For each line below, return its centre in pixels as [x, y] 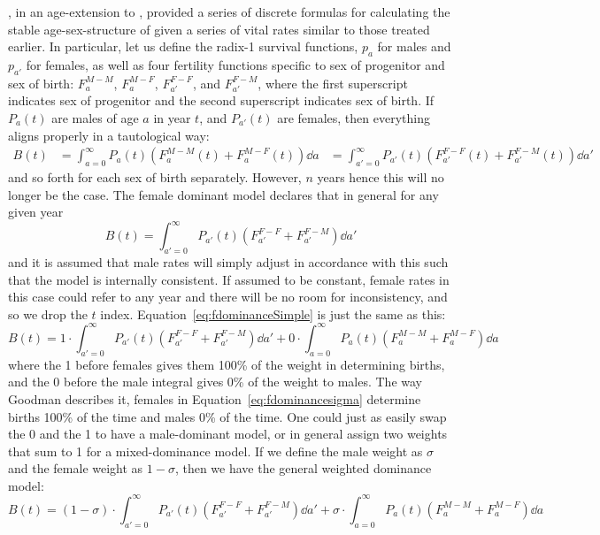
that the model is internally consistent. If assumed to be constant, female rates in [229, 279]
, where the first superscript [333, 83]
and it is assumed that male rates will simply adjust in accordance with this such [228, 262]
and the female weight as [76, 468]
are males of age [95, 117]
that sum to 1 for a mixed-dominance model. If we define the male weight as [215, 451]
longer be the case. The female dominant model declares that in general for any [223, 194]
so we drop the [48, 313]
